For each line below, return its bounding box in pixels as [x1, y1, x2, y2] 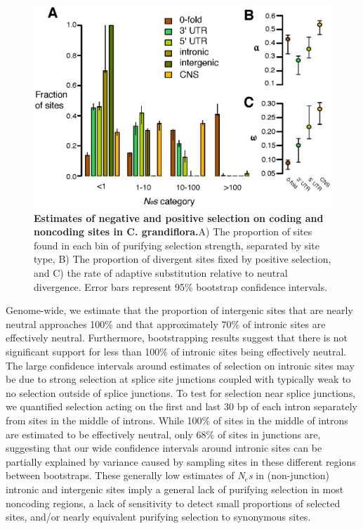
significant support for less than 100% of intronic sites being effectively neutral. [6, 344, 347, 358]
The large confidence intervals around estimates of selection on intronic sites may [6, 358, 355, 372]
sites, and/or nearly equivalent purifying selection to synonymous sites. [6, 509, 311, 524]
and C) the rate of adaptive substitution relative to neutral [34, 266, 288, 280]
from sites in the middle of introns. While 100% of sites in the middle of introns [6, 412, 348, 427]
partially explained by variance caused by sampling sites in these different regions [6, 454, 356, 469]
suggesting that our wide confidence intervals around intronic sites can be [6, 440, 322, 455]
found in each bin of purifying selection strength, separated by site [34, 237, 319, 252]
